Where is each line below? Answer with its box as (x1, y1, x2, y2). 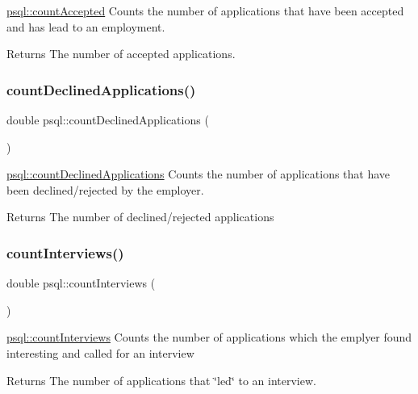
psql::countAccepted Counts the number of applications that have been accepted (6, 2, 404, 19)
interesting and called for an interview (6, 344, 194, 361)
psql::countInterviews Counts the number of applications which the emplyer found (6, 329, 412, 346)
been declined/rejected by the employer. (6, 181, 204, 198)
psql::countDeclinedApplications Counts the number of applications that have (6, 166, 391, 182)
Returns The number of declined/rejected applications (6, 208, 274, 225)
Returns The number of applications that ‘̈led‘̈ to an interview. (6, 371, 316, 388)
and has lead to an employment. (6, 18, 165, 35)
